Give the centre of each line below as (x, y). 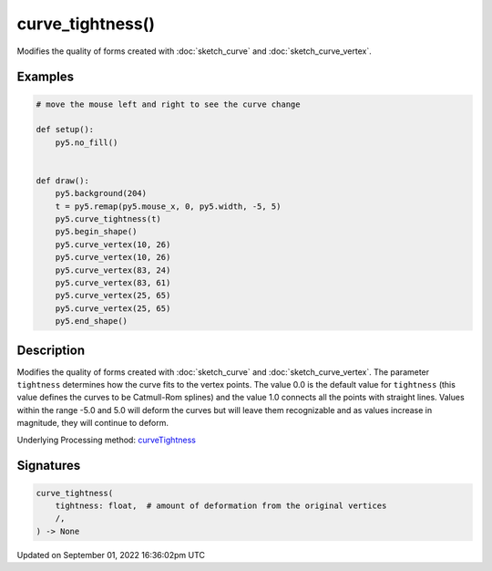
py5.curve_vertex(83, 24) (113, 270)
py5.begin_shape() (96, 232)
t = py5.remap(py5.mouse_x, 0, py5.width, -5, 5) (168, 206)
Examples (46, 77)
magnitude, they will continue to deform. (92, 423)
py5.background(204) (101, 193)
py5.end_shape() (91, 321)
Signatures (49, 466)
